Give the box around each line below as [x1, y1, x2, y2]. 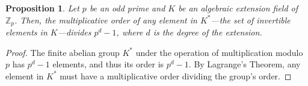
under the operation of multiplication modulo [135, 46, 303, 58]
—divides [57, 26, 91, 38]
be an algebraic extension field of [178, 2, 298, 14]
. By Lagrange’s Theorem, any [188, 58, 301, 70]
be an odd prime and [89, 2, 165, 14]
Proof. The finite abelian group [5, 46, 120, 58]
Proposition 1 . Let [5, 2, 79, 14]
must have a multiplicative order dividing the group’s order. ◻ [60, 69, 292, 82]
